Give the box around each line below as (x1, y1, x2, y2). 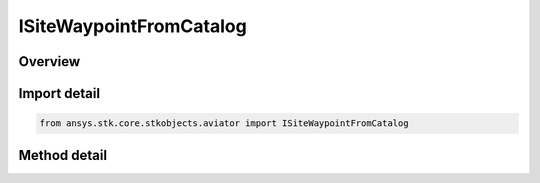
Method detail (18, 146, 108, 164)
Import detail (18, 85, 100, 102)
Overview (18, 53, 81, 70)
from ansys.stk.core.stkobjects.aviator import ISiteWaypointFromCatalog (39, 118, 409, 129)
